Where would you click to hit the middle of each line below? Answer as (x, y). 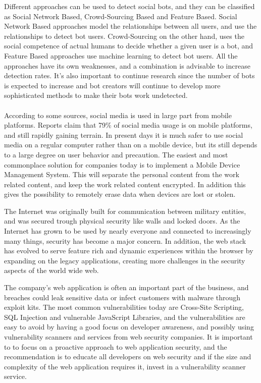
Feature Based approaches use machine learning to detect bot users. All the (121, 55)
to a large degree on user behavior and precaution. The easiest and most (116, 154)
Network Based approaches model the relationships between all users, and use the (130, 26)
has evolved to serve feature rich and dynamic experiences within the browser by (129, 251)
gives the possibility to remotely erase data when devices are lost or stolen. (120, 194)
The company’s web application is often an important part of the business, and (126, 287)
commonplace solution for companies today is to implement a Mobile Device (122, 164)
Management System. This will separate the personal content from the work (122, 174)
